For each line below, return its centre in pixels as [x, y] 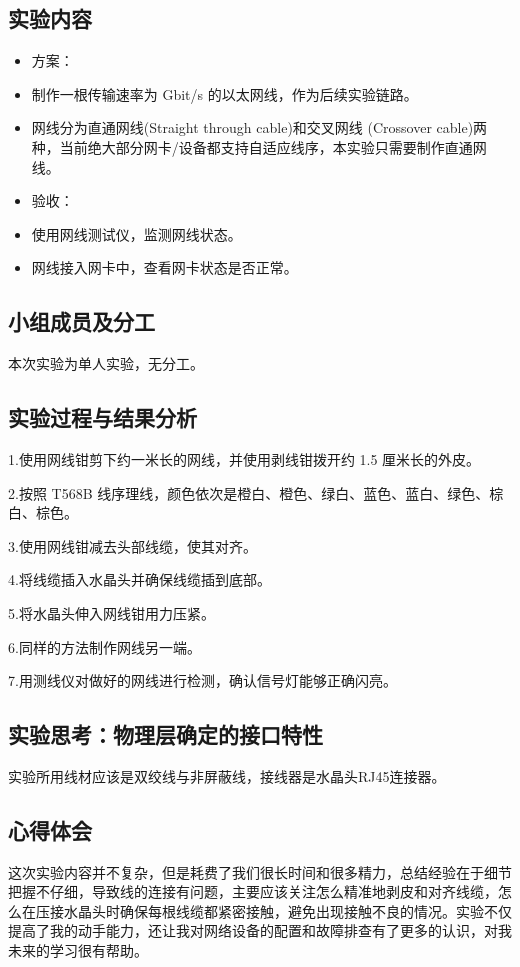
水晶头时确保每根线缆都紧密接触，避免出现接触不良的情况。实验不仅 [287, 910]
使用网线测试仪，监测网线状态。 [136, 233]
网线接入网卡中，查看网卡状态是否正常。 [164, 267]
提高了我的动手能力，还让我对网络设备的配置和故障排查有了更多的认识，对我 [260, 930]
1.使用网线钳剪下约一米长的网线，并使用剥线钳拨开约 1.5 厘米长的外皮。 [244, 458]
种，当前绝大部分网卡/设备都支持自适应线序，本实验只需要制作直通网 [259, 146]
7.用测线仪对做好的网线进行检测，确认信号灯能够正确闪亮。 [202, 680]
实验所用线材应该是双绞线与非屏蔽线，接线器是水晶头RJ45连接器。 [227, 775]
